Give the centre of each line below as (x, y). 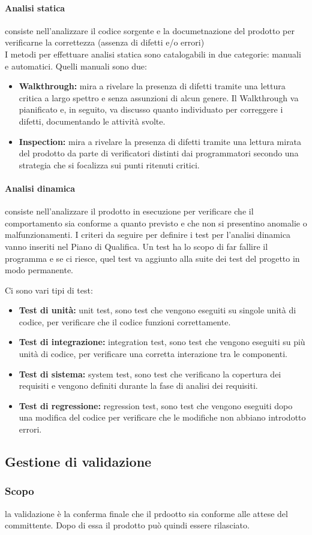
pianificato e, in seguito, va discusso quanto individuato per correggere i (151, 109)
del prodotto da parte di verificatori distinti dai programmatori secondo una (159, 153)
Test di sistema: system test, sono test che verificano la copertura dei (150, 374)
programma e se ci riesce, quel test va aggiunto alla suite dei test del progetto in (152, 258)
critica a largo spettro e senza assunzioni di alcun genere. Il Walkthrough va (159, 97)
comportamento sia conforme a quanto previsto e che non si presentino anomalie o (156, 223)
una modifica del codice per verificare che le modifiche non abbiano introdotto (162, 417)
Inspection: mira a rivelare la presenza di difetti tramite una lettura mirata (160, 141)
